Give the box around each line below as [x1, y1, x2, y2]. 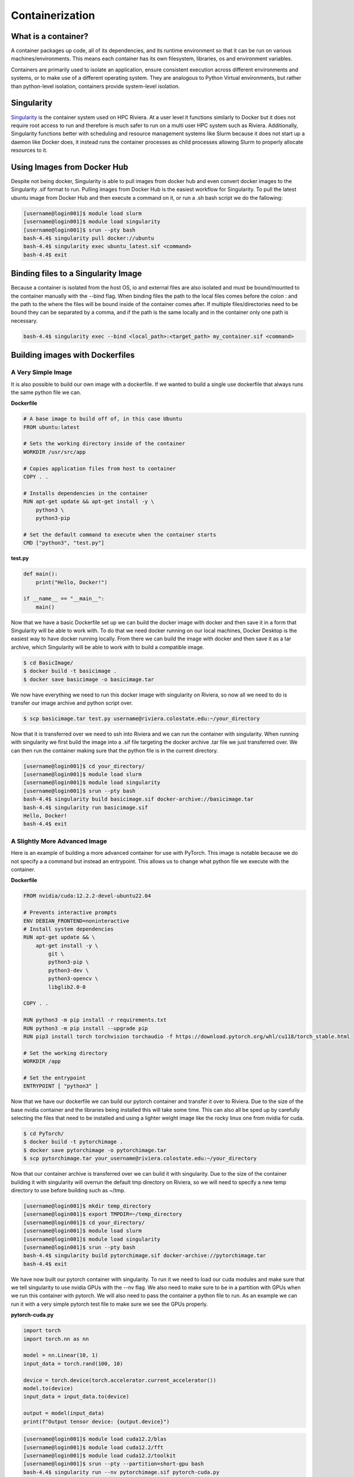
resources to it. [11, 147, 48, 154]
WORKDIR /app [23, 1058, 61, 1065]
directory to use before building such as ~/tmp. [11, 1187, 126, 1193]
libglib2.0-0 [48, 984, 86, 990]
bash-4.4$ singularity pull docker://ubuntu [23, 235, 155, 242]
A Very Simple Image [11, 368, 73, 376]
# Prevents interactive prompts [23, 909, 117, 916]
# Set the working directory [23, 1049, 108, 1056]
